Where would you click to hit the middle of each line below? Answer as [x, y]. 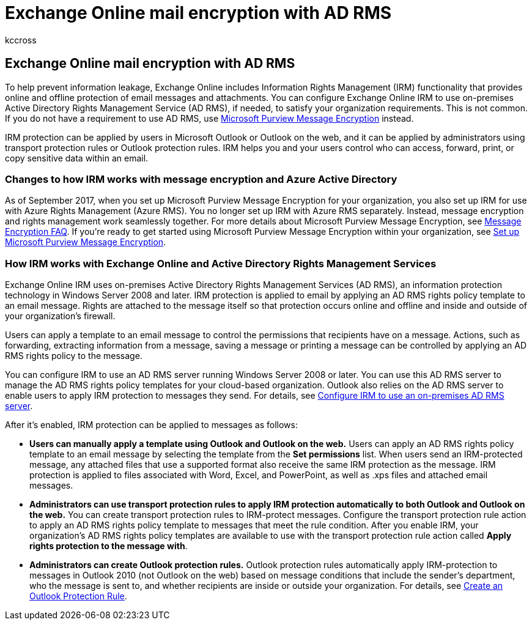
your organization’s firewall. [60, 316]
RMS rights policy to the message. [74, 356]
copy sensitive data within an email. [77, 158]
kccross [21, 40]
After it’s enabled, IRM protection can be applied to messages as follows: [151, 425]
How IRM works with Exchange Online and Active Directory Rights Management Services [221, 263]
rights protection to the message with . [109, 546]
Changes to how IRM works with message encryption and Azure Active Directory [201, 179]
